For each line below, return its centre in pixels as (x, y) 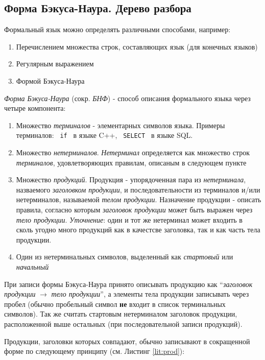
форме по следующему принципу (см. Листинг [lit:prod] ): (94, 351)
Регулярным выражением (55, 64)
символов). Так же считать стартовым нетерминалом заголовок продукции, (121, 314)
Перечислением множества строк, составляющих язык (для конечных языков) (137, 46)
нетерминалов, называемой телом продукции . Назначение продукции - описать (139, 199)
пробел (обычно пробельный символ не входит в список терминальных (115, 304)
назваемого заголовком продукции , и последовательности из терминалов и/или (138, 189)
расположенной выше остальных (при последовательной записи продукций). (123, 323)
